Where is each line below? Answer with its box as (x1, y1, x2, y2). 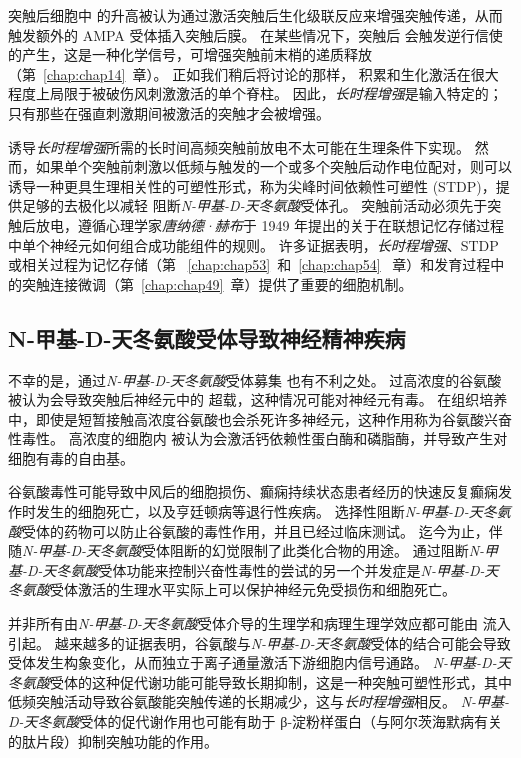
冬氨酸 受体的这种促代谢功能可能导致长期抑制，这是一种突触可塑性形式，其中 (8, 671, 512, 692)
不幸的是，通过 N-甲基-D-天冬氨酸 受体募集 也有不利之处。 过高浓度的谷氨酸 (8, 369, 502, 390)
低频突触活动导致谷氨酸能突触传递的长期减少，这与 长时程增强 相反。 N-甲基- (8, 691, 510, 712)
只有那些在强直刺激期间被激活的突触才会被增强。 (8, 102, 330, 123)
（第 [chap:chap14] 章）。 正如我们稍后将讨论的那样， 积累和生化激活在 (8, 63, 471, 84)
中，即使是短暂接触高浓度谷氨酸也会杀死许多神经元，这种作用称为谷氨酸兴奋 (8, 408, 512, 429)
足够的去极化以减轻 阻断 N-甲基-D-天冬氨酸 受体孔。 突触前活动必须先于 (21, 195, 488, 216)
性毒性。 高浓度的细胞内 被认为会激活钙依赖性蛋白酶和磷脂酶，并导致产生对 (8, 428, 508, 449)
